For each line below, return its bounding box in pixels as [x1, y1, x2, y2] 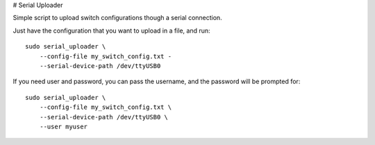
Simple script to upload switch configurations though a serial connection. [12, 14, 222, 22]
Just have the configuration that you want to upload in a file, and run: [12, 26, 211, 35]
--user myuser [39, 122, 88, 130]
